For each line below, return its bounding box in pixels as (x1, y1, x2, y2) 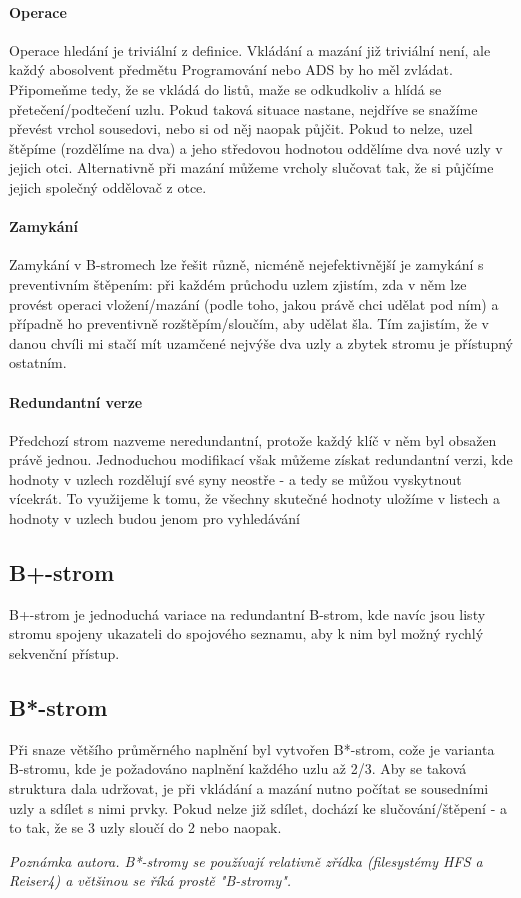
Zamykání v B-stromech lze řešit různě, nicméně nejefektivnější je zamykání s (9, 254, 484, 275)
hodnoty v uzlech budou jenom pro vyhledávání (9, 508, 300, 529)
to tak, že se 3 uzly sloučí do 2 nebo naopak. (9, 817, 282, 838)
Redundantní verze (9, 391, 143, 412)
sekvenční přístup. (9, 643, 120, 664)
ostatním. (9, 352, 67, 373)
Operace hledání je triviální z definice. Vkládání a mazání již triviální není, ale (9, 39, 491, 60)
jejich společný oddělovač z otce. (9, 176, 207, 197)
